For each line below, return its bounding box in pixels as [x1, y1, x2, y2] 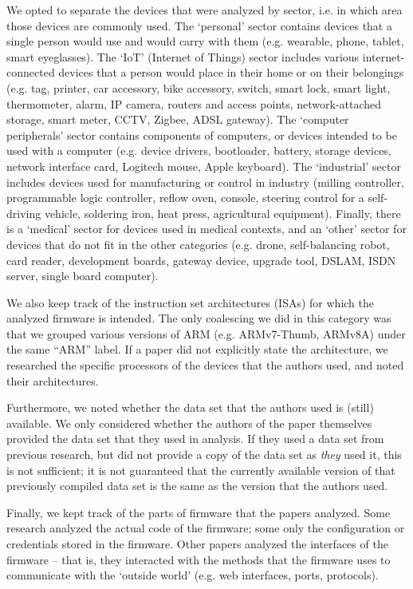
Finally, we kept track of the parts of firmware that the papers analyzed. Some [6, 504, 391, 520]
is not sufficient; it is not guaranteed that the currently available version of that [6, 461, 395, 478]
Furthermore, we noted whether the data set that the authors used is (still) [6, 399, 374, 416]
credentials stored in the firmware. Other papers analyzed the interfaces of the [6, 536, 388, 551]
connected [6, 64, 55, 81]
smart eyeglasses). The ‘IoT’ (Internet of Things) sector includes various [6, 48, 360, 65]
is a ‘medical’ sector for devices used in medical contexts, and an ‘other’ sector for [6, 220, 407, 237]
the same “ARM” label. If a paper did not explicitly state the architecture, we [6, 341, 388, 358]
